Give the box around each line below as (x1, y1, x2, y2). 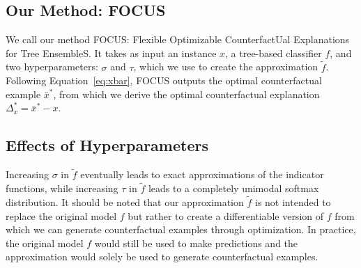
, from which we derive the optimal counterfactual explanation (53, 86, 320, 101)
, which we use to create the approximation (133, 59, 318, 74)
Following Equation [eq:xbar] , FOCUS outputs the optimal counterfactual (6, 73, 322, 88)
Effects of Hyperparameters (6, 134, 208, 156)
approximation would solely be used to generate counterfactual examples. (6, 249, 318, 264)
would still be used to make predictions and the (94, 235, 298, 250)
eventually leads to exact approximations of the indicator (80, 167, 324, 182)
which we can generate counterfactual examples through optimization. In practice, (6, 222, 356, 237)
